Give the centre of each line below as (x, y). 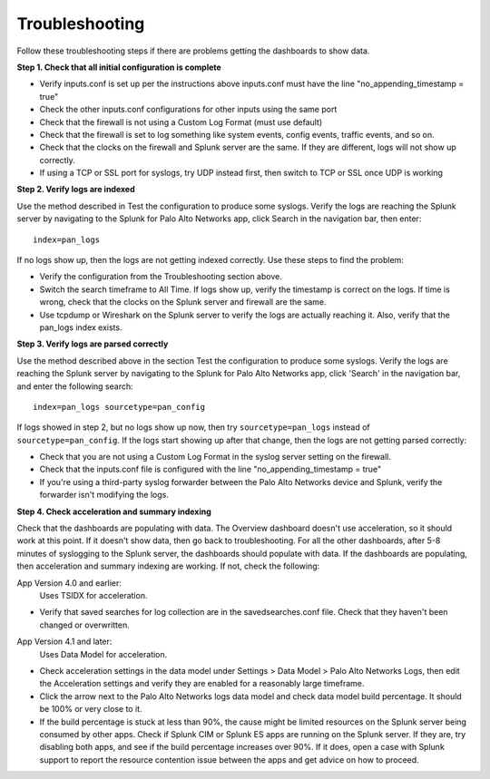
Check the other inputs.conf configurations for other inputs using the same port (188, 110)
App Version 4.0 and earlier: (69, 583)
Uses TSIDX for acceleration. (93, 595)
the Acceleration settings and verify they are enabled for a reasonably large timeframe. (202, 684)
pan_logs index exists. (81, 327)
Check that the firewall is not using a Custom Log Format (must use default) (181, 122)
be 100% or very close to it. (91, 709)
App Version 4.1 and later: (64, 642)
